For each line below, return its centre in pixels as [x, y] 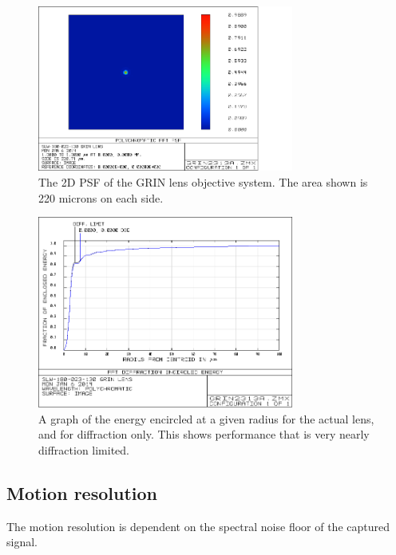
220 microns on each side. [101, 197]
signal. [22, 542]
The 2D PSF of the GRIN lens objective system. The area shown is [203, 182]
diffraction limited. [84, 449]
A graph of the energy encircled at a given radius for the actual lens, [206, 418]
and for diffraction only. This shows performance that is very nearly [204, 434]
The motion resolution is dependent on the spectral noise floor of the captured [198, 526]
